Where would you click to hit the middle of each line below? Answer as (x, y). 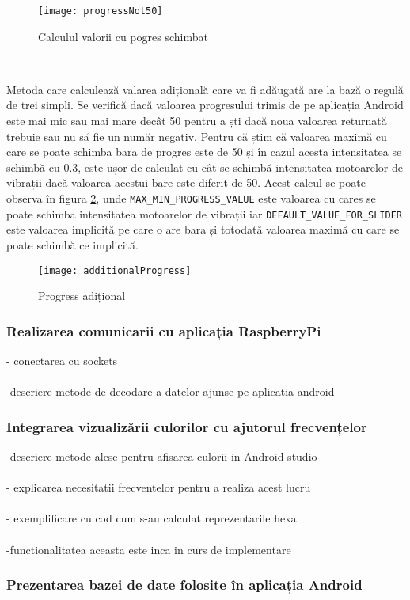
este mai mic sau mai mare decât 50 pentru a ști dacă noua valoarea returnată (197, 121)
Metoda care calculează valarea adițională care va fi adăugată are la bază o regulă (205, 89)
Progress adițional (82, 296)
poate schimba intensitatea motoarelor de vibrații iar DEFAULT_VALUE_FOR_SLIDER (204, 213)
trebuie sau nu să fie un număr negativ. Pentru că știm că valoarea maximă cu (197, 136)
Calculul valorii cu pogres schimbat (123, 36)
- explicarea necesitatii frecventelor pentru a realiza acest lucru (159, 487)
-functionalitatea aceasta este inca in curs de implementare (149, 549)
